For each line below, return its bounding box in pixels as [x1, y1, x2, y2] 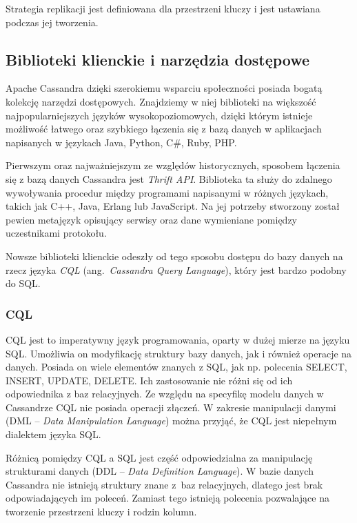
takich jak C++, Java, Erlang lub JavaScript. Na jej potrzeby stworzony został [6, 199, 340, 213]
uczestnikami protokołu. [6, 226, 107, 240]
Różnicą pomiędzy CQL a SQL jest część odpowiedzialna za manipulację [6, 450, 313, 464]
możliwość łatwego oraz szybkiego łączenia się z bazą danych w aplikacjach [6, 121, 322, 136]
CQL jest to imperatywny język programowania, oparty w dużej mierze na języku [6, 332, 350, 346]
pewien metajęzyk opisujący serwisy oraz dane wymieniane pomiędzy [6, 212, 298, 226]
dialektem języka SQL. [6, 427, 101, 442]
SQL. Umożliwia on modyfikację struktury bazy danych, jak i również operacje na [6, 346, 352, 360]
